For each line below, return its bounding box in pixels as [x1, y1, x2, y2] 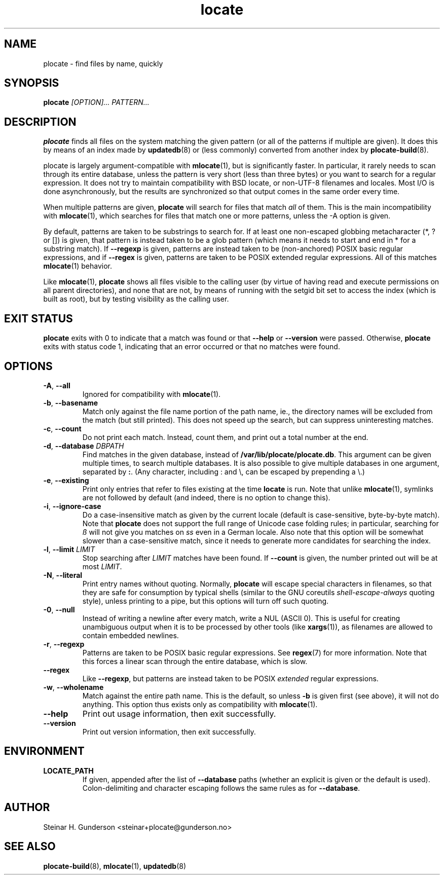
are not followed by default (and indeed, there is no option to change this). [82, 493, 330, 502]
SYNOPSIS [4, 77, 59, 90]
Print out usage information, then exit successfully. [82, 708, 276, 719]
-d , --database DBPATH [43, 441, 124, 450]
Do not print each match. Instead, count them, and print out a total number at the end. [82, 432, 368, 442]
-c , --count [43, 424, 82, 433]
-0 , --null [43, 605, 75, 614]
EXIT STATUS [4, 312, 73, 325]
